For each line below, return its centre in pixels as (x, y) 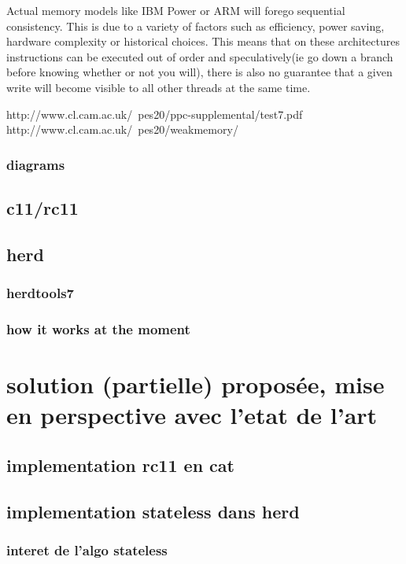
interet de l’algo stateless (87, 549)
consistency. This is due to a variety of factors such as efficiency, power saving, (196, 26)
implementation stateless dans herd (153, 511)
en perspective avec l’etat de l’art (192, 415)
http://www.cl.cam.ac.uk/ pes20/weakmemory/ (122, 129)
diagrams (36, 164)
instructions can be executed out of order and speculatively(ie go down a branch (200, 56)
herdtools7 (40, 293)
